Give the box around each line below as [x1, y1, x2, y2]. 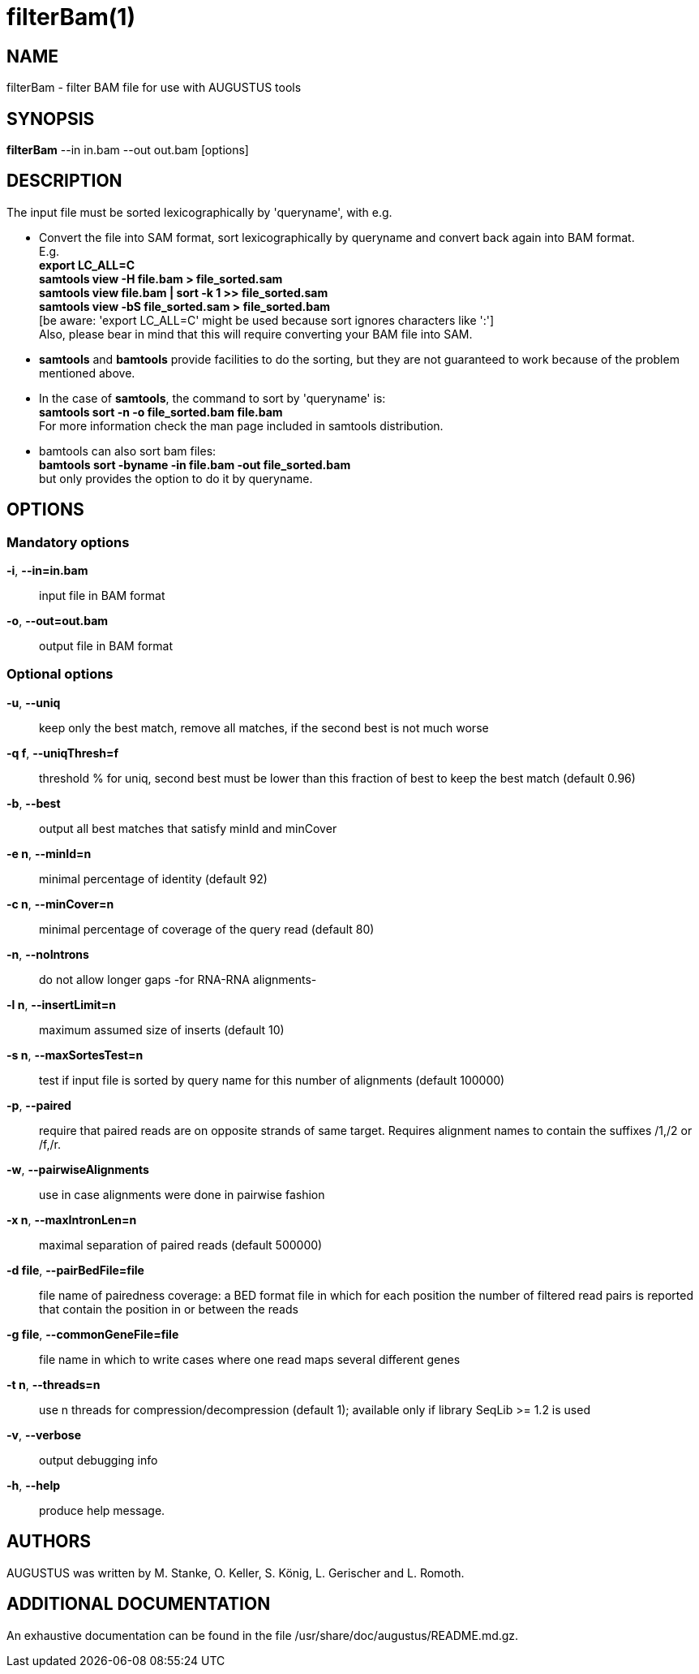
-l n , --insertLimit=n [6, 997, 116, 1012]
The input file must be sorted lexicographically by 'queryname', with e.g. [6, 205, 392, 219]
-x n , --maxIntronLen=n [6, 1212, 137, 1227]
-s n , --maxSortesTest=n [6, 1047, 144, 1062]
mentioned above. [39, 365, 135, 380]
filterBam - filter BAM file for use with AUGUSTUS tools [6, 80, 302, 95]
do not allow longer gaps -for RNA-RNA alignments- [39, 972, 317, 986]
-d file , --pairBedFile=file [6, 1262, 144, 1277]
